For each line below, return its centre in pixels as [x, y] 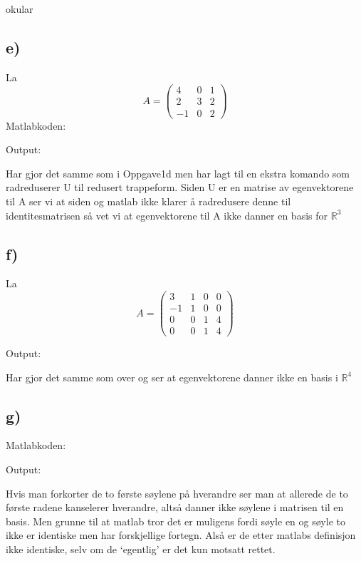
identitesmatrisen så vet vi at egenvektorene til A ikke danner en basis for [167, 215]
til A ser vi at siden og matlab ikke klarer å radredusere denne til [148, 201]
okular [20, 9]
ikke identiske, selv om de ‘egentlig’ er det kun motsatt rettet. [141, 549]
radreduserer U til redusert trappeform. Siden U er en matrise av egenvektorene [180, 187]
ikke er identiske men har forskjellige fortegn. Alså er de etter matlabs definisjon [181, 535]
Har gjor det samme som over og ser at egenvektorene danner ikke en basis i [172, 377]
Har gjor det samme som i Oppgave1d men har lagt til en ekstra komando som [178, 173]
